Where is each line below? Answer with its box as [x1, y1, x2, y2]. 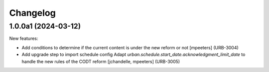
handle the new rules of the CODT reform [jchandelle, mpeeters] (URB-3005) [21, 58, 180, 64]
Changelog [9, 7, 56, 18]
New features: [9, 36, 38, 41]
